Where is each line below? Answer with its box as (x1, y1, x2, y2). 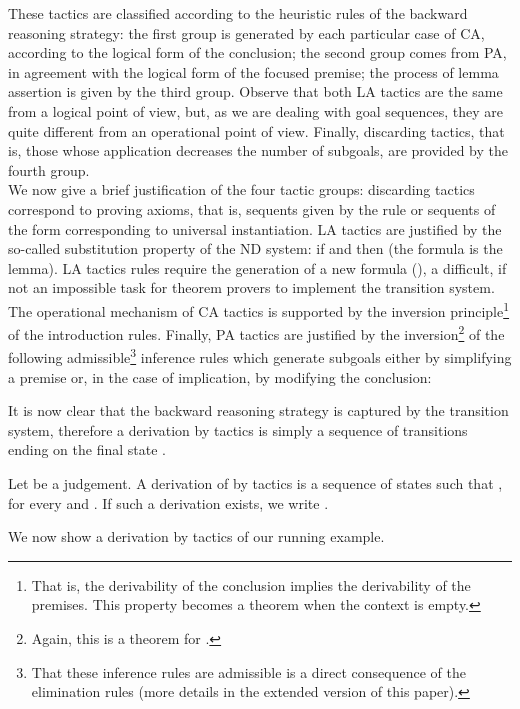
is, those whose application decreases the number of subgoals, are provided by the (8, 140, 509, 161)
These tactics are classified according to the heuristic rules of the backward (8, 3, 468, 23)
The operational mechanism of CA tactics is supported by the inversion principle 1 (8, 297, 510, 321)
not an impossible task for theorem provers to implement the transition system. (8, 277, 495, 298)
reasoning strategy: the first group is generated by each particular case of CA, (8, 22, 485, 43)
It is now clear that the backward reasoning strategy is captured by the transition (8, 400, 509, 421)
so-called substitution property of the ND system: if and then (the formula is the (8, 238, 503, 259)
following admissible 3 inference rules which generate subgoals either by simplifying (8, 344, 512, 368)
